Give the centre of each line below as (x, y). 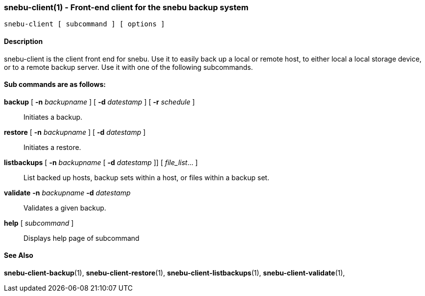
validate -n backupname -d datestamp (67, 192)
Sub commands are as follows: (55, 85)
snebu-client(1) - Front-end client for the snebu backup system (126, 7)
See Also (19, 255)
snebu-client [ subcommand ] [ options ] (84, 24)
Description (24, 41)
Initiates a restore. (52, 147)
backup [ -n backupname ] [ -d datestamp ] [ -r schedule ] (99, 102)
